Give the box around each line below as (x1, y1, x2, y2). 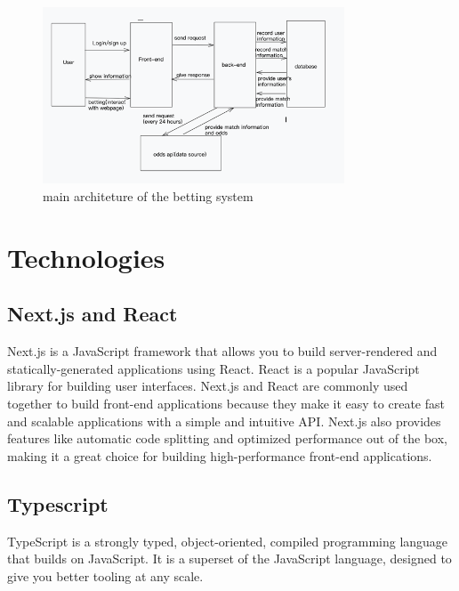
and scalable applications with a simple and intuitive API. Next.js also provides (7, 411, 441, 430)
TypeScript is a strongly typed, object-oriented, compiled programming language (7, 531, 448, 550)
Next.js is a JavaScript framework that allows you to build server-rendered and (7, 342, 438, 360)
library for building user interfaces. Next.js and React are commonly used (7, 376, 408, 395)
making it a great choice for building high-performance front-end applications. (7, 446, 432, 465)
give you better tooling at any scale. (7, 566, 204, 585)
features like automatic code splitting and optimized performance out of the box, (7, 429, 447, 448)
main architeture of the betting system (43, 186, 254, 205)
